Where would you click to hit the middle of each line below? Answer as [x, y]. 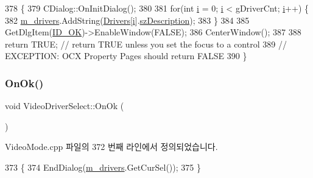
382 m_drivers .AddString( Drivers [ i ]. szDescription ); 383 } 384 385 [127, 20]
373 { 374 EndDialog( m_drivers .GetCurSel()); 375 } [103, 167]
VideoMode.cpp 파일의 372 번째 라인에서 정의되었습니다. [111, 147]
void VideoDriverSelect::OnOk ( [65, 106]
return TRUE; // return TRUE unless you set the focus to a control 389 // [146, 44]
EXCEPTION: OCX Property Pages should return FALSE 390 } [126, 56]
